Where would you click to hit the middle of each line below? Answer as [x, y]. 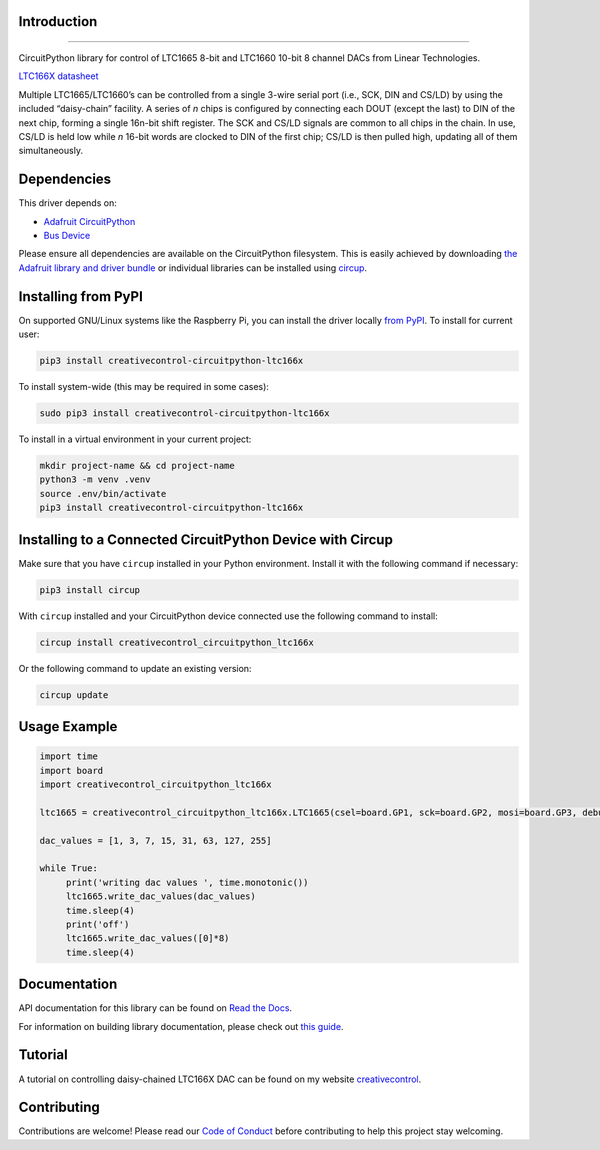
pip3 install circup [89, 589]
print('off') [97, 924]
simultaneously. [51, 151]
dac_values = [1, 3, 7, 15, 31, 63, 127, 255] [155, 840]
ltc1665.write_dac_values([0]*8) [147, 938]
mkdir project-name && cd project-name [137, 466]
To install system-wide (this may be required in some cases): [144, 387]
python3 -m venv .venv [95, 479]
